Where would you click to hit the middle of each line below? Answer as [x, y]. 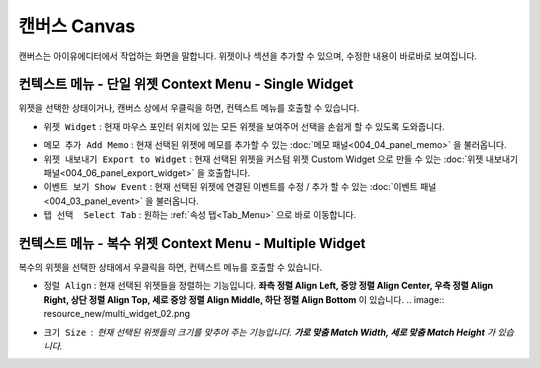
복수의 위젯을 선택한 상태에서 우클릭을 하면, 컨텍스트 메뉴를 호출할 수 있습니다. [170, 267]
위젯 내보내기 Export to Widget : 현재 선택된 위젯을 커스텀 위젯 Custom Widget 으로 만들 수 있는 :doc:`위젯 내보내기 [281, 159]
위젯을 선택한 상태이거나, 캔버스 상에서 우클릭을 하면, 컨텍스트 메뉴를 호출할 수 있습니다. [189, 108]
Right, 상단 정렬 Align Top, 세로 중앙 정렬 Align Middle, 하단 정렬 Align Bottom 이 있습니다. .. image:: [244, 299]
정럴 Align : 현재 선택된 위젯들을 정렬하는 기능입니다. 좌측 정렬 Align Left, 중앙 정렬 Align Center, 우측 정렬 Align [268, 286]
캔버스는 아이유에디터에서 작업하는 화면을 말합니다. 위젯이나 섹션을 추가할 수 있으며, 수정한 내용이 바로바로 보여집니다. [248, 56]
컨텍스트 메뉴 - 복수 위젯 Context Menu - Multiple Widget [192, 243]
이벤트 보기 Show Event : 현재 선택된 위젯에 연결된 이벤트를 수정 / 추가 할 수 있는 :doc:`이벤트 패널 [240, 187]
